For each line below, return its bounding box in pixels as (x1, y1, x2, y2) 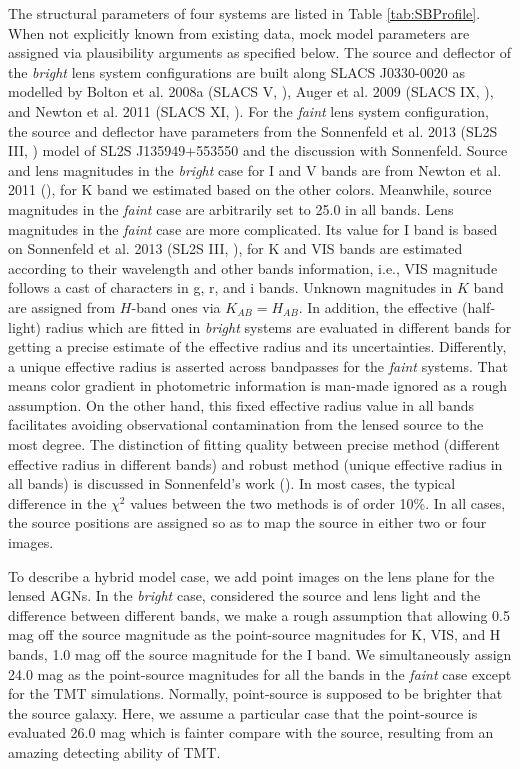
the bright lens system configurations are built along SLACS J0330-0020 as (8, 61, 465, 82)
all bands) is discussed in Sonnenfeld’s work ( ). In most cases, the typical (8, 473, 456, 494)
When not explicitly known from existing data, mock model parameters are (8, 22, 470, 43)
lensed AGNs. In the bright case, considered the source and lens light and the (8, 585, 481, 606)
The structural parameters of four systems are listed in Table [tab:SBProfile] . (8, 3, 481, 23)
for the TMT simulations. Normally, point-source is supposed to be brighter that (8, 683, 503, 704)
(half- (461, 296, 496, 317)
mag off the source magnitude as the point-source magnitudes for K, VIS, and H (8, 624, 501, 645)
